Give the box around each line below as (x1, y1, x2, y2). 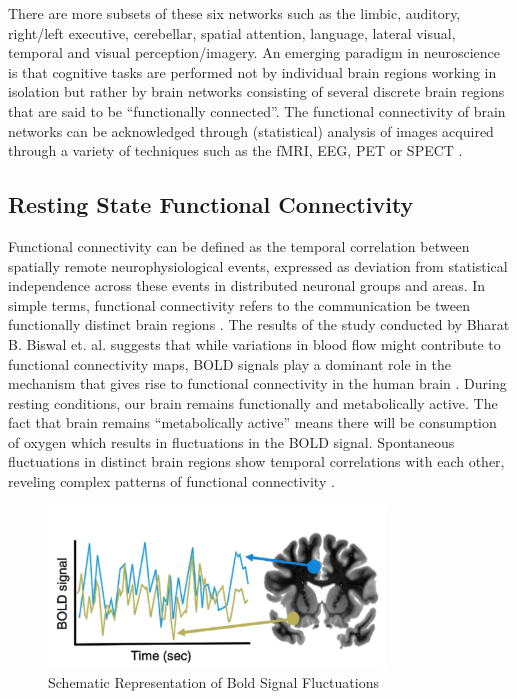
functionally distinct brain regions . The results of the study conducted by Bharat (8, 314, 510, 335)
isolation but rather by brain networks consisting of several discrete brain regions (8, 81, 505, 102)
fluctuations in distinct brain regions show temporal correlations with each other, (8, 451, 505, 472)
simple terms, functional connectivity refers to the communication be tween (8, 294, 470, 315)
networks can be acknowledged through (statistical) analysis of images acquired (8, 120, 494, 141)
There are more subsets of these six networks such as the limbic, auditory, (8, 3, 461, 23)
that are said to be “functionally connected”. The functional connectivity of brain (8, 100, 506, 121)
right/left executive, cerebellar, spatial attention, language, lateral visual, (8, 22, 456, 43)
